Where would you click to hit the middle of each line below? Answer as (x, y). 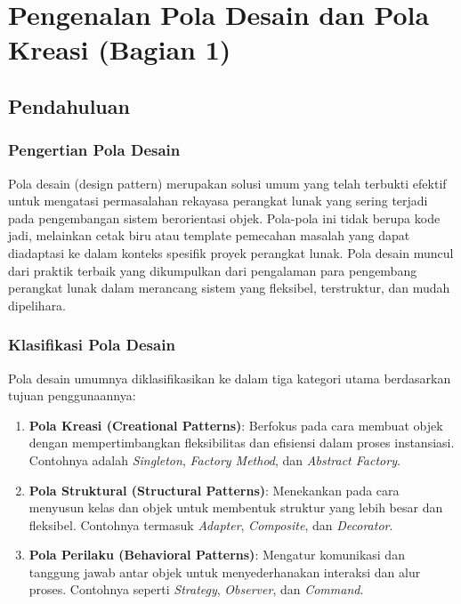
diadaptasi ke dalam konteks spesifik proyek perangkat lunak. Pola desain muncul (231, 252)
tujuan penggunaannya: (72, 395)
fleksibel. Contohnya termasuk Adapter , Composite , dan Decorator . (211, 524)
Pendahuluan (69, 105)
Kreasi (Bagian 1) (120, 49)
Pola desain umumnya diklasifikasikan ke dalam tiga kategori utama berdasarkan (230, 378)
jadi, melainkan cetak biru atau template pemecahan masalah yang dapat (209, 235)
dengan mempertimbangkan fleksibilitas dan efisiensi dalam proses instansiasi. (242, 443)
